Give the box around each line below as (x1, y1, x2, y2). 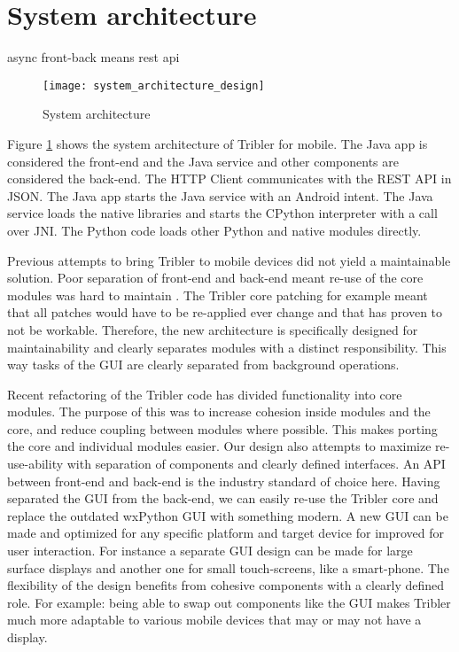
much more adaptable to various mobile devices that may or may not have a (7, 610, 422, 629)
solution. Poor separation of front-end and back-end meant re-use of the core (7, 268, 424, 287)
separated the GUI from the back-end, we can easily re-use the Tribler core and (7, 489, 439, 508)
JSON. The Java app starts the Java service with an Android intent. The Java (7, 186, 433, 205)
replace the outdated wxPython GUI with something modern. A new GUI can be (7, 506, 448, 524)
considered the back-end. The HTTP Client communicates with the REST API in (7, 169, 452, 188)
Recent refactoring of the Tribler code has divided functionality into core (7, 384, 402, 403)
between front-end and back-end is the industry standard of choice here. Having (7, 471, 440, 490)
